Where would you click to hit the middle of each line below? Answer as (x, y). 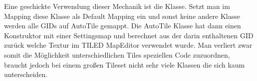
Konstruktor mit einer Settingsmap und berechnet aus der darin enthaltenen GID (129, 35)
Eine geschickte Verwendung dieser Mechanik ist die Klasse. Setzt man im (117, 6)
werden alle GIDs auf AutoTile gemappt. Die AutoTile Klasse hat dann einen (123, 26)
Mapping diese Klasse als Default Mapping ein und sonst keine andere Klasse (122, 16)
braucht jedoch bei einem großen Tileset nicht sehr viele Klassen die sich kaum (125, 64)
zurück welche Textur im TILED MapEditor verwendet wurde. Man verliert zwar (128, 45)
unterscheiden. (26, 74)
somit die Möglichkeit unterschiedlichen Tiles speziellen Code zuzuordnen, (117, 54)
